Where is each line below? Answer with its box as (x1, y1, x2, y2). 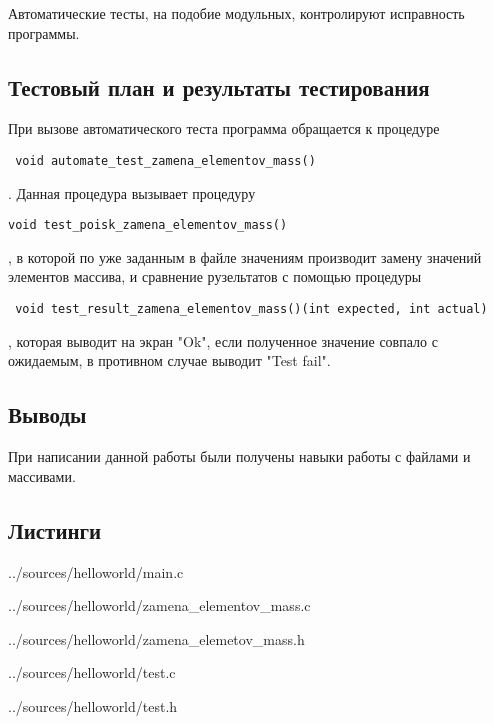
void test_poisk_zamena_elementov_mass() (8, 218, 288, 233)
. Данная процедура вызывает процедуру (8, 182, 256, 203)
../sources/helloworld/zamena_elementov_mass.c (8, 595, 311, 616)
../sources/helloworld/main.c (8, 561, 184, 582)
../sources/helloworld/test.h (8, 695, 178, 716)
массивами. (8, 465, 76, 486)
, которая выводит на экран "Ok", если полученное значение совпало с (8, 330, 438, 351)
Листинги (8, 514, 102, 545)
